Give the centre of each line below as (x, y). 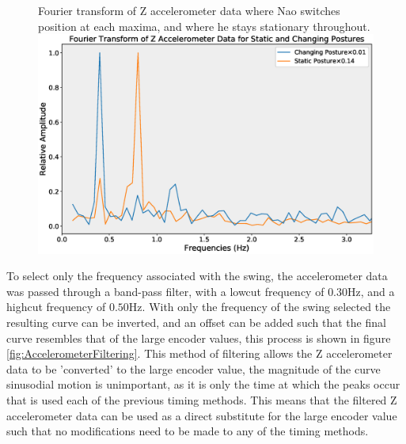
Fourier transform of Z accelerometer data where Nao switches (189, 10)
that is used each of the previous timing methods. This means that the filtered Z (202, 399)
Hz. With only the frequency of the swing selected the (260, 307)
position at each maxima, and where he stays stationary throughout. (204, 26)
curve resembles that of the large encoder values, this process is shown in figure (199, 338)
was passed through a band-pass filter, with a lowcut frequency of (165, 291)
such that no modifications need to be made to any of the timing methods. (188, 431)
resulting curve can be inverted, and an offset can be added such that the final (196, 322)
